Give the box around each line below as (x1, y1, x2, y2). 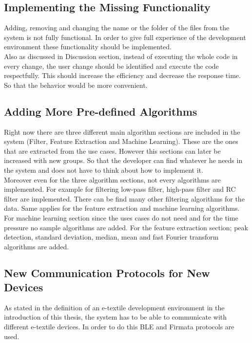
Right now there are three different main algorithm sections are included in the (4, 126, 240, 137)
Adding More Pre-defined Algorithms (4, 103, 197, 119)
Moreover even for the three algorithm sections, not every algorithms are (4, 174, 221, 184)
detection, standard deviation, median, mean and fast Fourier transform (4, 232, 219, 242)
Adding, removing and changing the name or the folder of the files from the (4, 22, 230, 33)
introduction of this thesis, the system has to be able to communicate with (4, 312, 227, 322)
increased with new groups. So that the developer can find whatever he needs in (4, 155, 243, 165)
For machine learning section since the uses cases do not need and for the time (4, 212, 238, 222)
